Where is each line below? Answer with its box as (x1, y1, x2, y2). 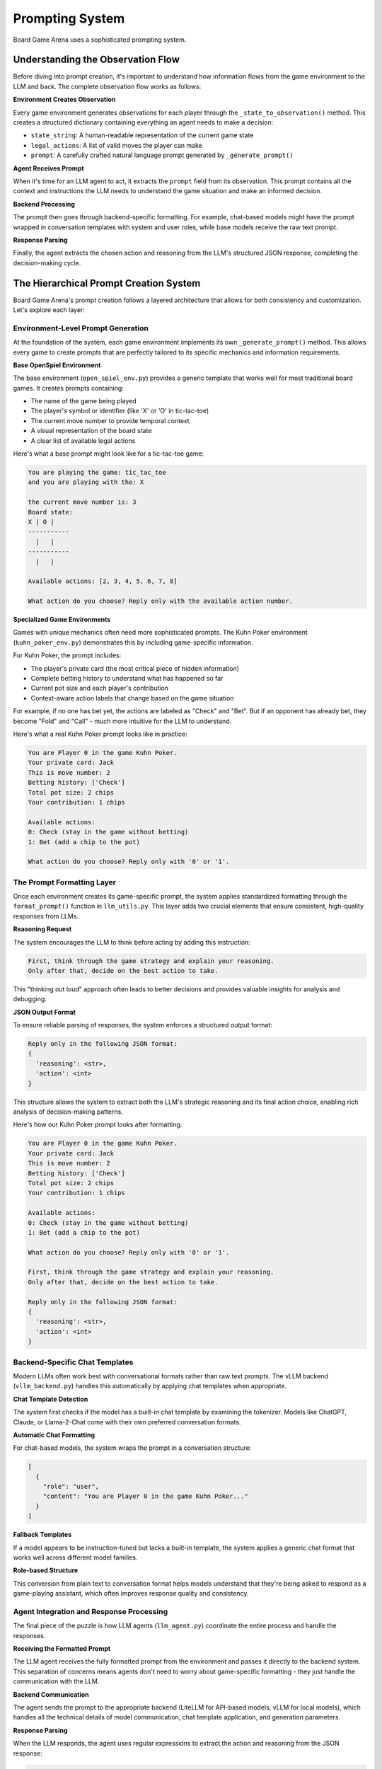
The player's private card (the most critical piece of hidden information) (30, 664, 240, 672)
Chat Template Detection (13, 1395, 88, 1403)
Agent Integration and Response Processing (13, 1606, 168, 1616)
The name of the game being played (30, 397, 137, 405)
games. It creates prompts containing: (13, 384, 124, 392)
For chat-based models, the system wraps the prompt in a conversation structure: (13, 1444, 252, 1452)
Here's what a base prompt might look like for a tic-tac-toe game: (13, 449, 204, 458)
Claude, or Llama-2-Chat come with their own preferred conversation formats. (13, 1417, 241, 1426)
